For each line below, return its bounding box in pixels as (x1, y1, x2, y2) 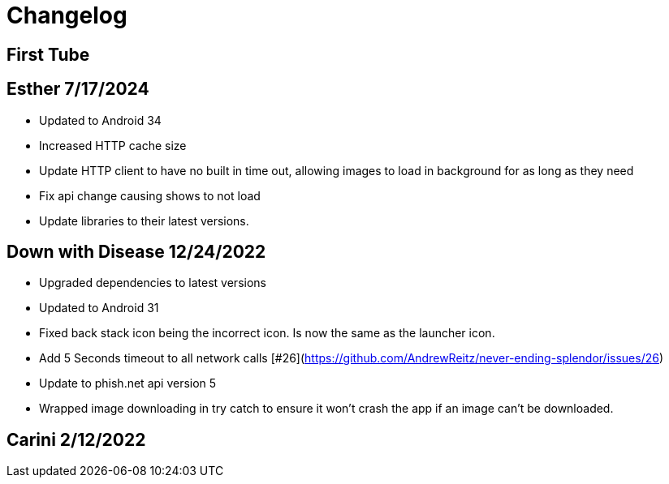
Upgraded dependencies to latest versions (39, 276, 266, 290)
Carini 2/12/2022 (6, 429, 146, 450)
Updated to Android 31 (39, 301, 159, 315)
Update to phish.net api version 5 (39, 376, 217, 391)
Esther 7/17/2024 (6, 79, 149, 100)
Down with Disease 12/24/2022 (6, 242, 266, 263)
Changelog (6, 2, 127, 29)
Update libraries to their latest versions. (39, 213, 249, 228)
